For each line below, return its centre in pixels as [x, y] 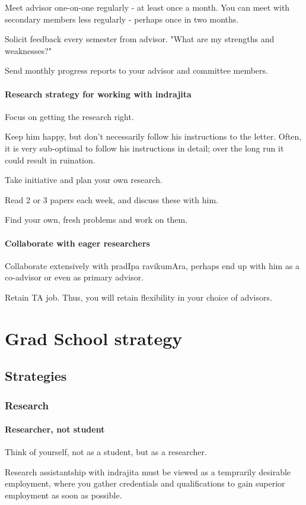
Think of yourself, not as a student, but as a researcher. [106, 452]
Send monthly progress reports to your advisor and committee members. [136, 70]
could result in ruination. [50, 160]
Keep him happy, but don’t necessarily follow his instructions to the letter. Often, [153, 136]
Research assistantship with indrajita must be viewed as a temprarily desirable [148, 471]
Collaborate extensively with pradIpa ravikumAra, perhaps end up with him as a [152, 265]
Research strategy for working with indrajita [98, 94]
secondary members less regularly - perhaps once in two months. [122, 19]
